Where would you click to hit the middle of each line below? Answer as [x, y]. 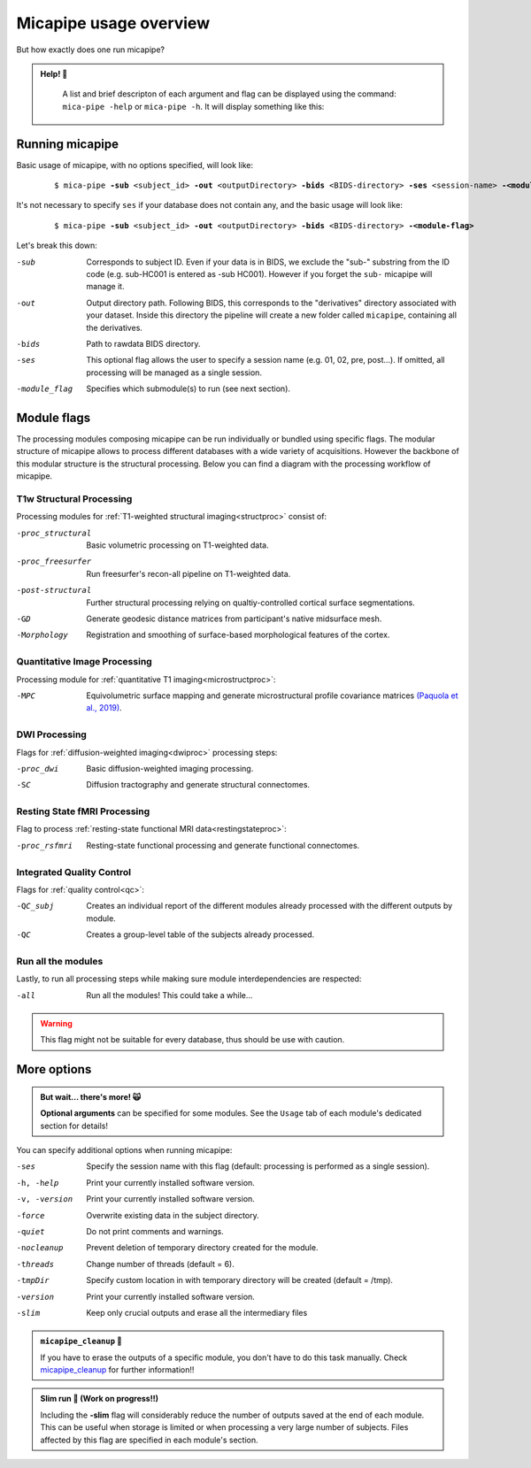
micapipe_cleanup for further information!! [117, 1370]
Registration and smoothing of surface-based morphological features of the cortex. [238, 635]
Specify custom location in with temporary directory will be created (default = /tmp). [240, 1280]
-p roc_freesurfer [54, 561]
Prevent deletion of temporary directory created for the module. [202, 1248]
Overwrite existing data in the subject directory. [173, 1215]
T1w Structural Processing [74, 498]
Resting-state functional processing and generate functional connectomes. [223, 845]
